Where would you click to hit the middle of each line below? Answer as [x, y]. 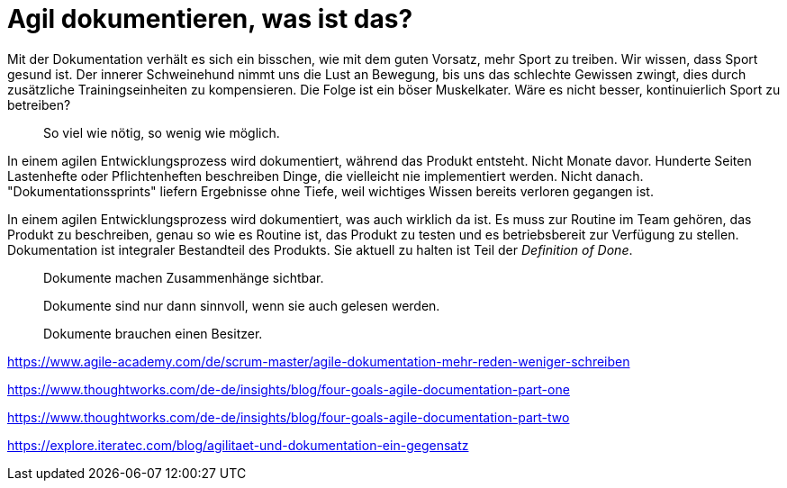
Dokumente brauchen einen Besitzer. [153, 333]
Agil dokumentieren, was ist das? [210, 19]
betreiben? [39, 104]
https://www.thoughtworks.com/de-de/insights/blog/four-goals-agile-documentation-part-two [289, 417]
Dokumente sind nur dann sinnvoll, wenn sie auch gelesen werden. [242, 305]
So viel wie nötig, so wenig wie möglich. [162, 132]
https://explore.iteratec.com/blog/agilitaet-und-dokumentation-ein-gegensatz [238, 445]
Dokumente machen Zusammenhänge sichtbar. [184, 277]
